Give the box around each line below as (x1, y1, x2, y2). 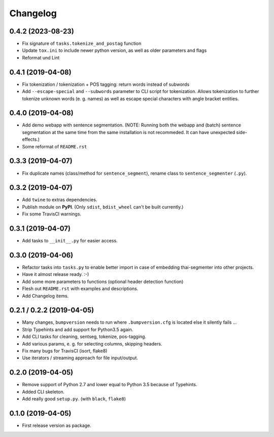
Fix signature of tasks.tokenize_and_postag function (22, 41, 142, 47)
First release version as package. (22, 422, 91, 429)
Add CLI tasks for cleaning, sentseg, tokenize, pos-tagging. (22, 333, 147, 340)
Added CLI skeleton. (22, 389, 64, 395)
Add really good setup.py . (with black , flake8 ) (22, 396, 126, 402)
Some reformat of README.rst (22, 143, 87, 149)
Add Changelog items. (22, 293, 69, 299)
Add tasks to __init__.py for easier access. (22, 238, 118, 244)
